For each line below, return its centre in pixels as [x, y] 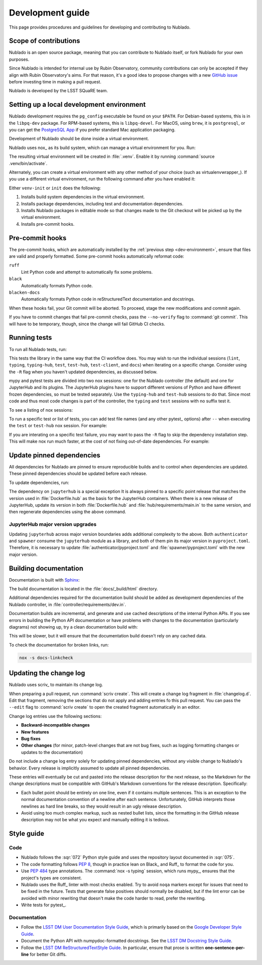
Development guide [49, 13]
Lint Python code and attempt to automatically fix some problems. [87, 272]
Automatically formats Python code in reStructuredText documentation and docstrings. [108, 299]
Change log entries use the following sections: [55, 716]
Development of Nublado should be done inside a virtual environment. [79, 139]
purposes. [19, 59]
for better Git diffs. [48, 954]
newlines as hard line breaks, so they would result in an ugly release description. [102, 806]
